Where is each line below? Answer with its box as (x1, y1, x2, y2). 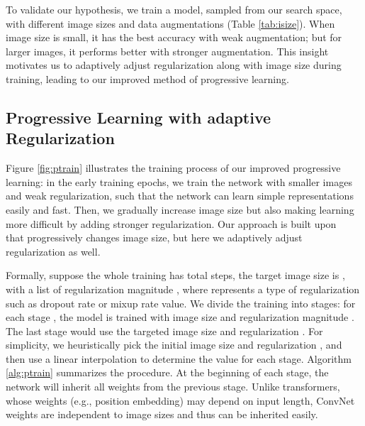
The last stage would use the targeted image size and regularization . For (6, 323, 323, 338)
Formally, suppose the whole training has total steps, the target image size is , (6, 268, 345, 283)
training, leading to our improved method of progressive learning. (6, 71, 289, 86)
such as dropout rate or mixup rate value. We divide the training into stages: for (6, 295, 356, 310)
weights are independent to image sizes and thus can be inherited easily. (6, 407, 318, 422)
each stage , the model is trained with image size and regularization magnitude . (6, 310, 354, 324)
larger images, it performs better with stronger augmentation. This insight (6, 43, 329, 58)
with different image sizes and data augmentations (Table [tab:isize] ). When (6, 16, 335, 31)
